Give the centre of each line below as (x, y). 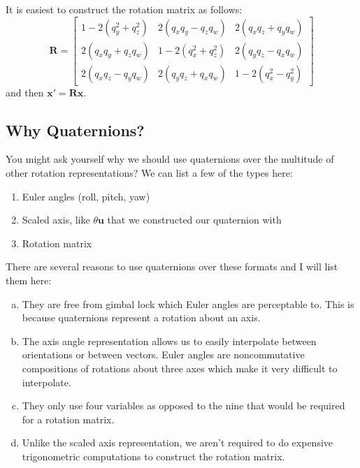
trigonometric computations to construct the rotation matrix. (153, 456)
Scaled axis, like (56, 220)
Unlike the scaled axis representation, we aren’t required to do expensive (178, 443)
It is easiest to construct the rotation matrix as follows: (124, 9)
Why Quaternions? (75, 130)
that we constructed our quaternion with (194, 220)
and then (25, 92)
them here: (29, 280)
